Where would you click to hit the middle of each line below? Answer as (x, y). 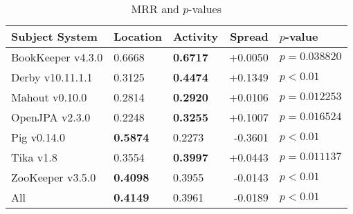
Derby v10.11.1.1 (52, 77)
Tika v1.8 (34, 157)
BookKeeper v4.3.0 (57, 57)
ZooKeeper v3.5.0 (54, 177)
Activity (195, 36)
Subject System (54, 36)
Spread (249, 36)
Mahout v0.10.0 (49, 97)
